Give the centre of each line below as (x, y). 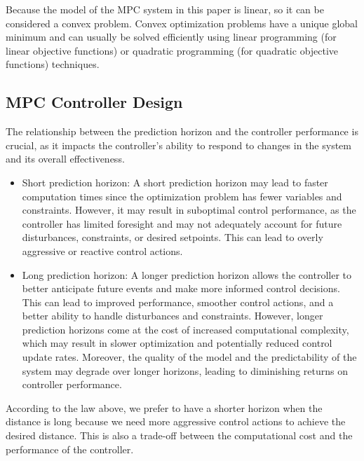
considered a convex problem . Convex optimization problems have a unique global (182, 23)
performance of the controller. (70, 449)
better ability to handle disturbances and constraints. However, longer (173, 316)
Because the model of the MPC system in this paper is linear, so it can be (165, 9)
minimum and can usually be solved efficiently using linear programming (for (171, 37)
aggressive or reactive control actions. (102, 250)
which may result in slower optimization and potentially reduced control (177, 343)
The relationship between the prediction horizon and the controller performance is (182, 131)
